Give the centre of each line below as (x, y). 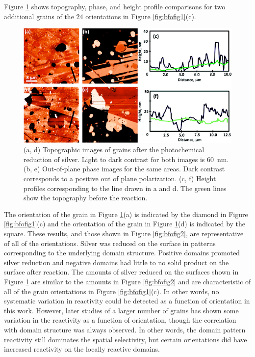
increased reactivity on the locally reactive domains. (82, 349)
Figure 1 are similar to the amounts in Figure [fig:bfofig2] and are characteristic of (127, 281)
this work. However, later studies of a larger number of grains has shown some (121, 310)
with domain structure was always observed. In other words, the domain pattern (125, 329)
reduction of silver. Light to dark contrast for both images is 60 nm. (126, 159)
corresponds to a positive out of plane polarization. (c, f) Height (120, 178)
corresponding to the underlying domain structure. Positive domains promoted (122, 253)
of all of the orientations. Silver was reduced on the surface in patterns (110, 243)
